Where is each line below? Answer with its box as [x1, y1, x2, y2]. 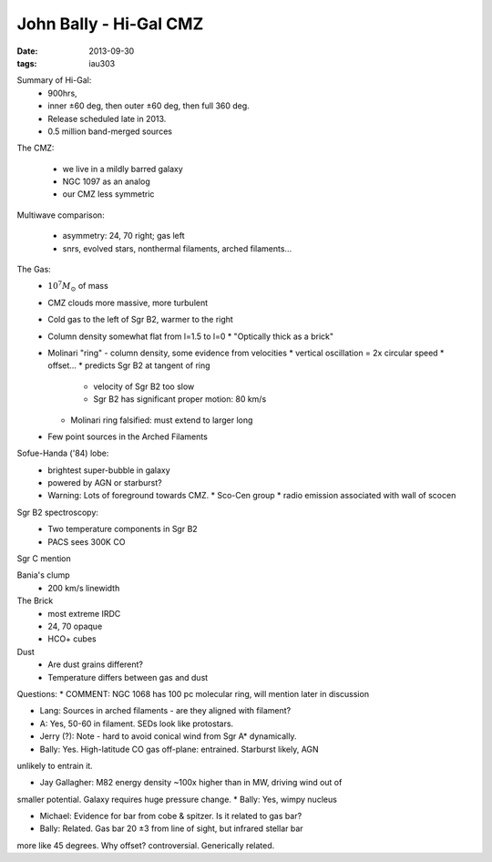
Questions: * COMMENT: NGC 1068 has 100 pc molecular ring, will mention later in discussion [16, 688, 369, 699]
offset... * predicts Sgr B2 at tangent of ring [47, 360, 210, 371]
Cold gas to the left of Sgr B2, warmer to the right [47, 314, 234, 325]
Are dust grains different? [47, 659, 144, 670]
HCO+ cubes [47, 633, 97, 644]
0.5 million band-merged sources [47, 126, 173, 137]
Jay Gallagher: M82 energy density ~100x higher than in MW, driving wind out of [39, 777, 343, 788]
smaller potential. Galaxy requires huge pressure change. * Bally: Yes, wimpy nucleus [16, 794, 337, 805]
